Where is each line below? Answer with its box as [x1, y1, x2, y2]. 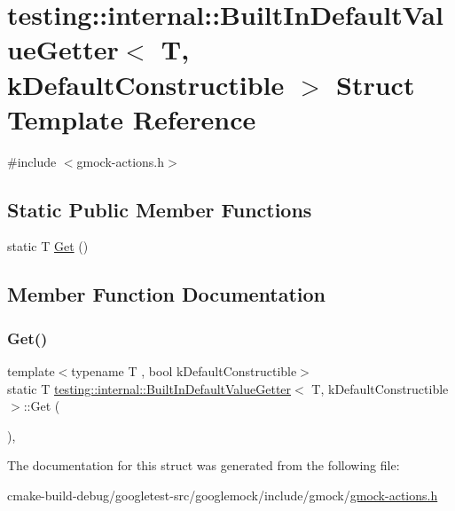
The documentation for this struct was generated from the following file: [7, 456, 400, 475]
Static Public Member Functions [7, 195, 312, 223]
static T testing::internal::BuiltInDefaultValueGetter [7, 379, 292, 397]
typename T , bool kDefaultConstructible [71, 362, 297, 381]
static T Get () [7, 237, 89, 255]
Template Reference [7, 100, 256, 137]
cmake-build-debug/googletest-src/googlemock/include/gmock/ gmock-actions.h [7, 486, 438, 505]
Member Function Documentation [7, 280, 326, 308]
